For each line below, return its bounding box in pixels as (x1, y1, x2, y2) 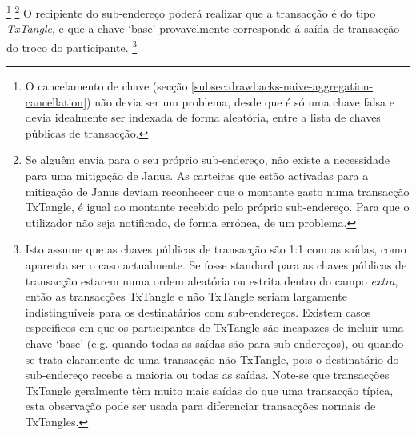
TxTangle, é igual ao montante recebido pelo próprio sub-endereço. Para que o (25, 198, 410, 215)
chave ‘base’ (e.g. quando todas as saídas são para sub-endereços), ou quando (25, 335, 404, 351)
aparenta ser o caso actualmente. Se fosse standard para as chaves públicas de (25, 257, 407, 273)
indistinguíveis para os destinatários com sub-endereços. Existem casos (25, 303, 371, 320)
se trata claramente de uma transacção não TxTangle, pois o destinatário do (25, 350, 399, 367)
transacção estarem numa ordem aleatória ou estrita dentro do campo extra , (25, 272, 398, 289)
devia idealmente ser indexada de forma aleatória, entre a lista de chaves (25, 109, 381, 126)
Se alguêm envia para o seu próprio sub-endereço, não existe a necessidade (25, 151, 390, 168)
